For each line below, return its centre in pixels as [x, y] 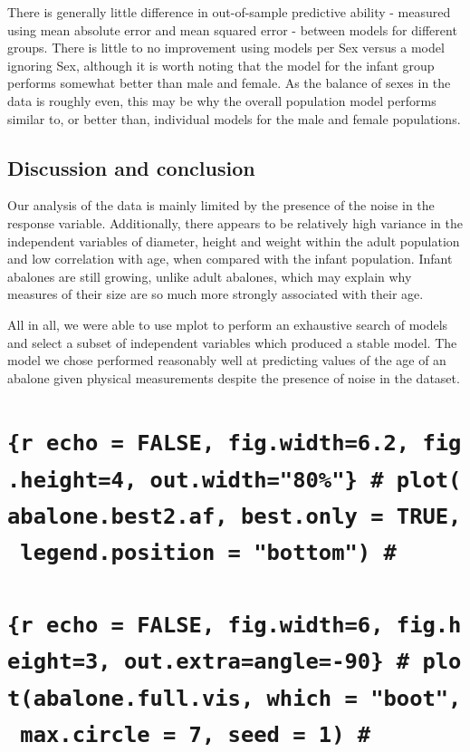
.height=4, [72, 480]
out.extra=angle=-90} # [267, 662]
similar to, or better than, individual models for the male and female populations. [234, 118]
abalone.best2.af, [118, 517]
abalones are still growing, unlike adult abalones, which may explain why [210, 276]
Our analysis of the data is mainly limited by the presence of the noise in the [221, 205]
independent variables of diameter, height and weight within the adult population [234, 241]
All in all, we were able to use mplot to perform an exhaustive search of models [228, 324]
